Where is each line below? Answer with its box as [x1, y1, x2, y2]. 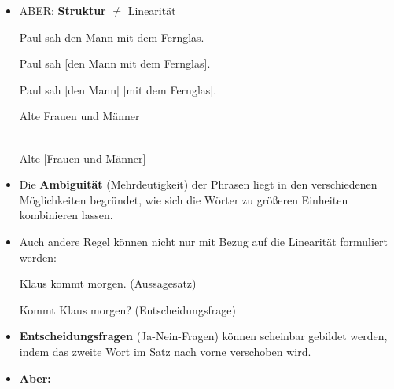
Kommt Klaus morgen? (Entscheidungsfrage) [19, 301, 236, 317]
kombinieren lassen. [19, 207, 113, 223]
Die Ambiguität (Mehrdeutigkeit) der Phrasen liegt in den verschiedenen [19, 176, 377, 193]
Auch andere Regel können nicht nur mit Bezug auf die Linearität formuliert [19, 233, 388, 249]
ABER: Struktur [19, 2, 106, 18]
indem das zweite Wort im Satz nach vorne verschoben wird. [19, 343, 311, 359]
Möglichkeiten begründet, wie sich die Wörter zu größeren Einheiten [19, 191, 348, 207]
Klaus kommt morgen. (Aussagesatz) [19, 275, 197, 292]
